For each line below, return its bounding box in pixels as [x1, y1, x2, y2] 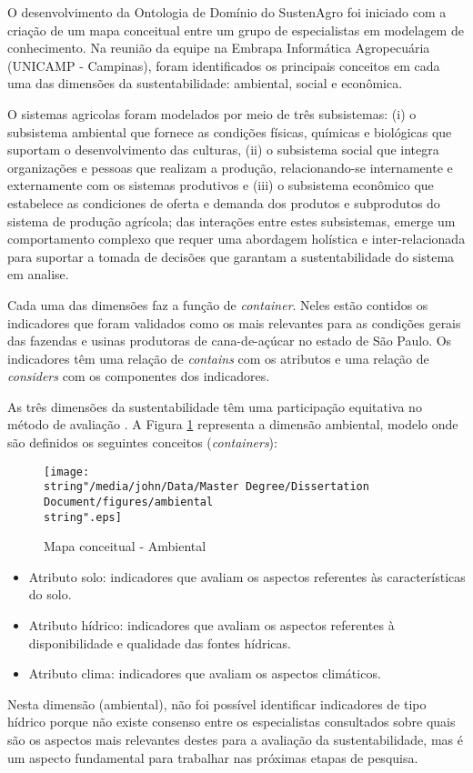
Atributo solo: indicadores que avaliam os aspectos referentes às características [28, 567, 466, 586]
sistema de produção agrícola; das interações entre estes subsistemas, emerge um [7, 211, 456, 230]
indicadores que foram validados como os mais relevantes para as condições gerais [7, 313, 461, 332]
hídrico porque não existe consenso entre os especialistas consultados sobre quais [7, 712, 456, 731]
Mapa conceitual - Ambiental [44, 537, 206, 556]
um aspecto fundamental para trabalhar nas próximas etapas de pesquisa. [7, 748, 418, 767]
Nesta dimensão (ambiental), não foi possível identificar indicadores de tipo [7, 694, 427, 713]
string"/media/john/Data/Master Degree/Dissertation [44, 480, 369, 494]
